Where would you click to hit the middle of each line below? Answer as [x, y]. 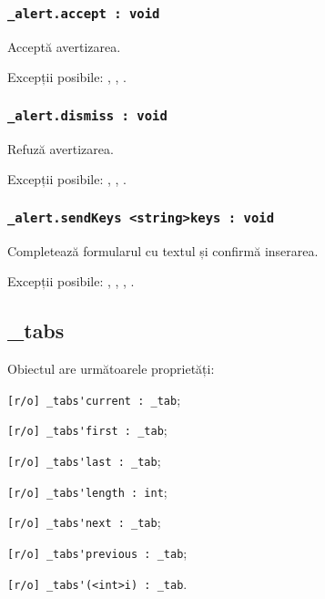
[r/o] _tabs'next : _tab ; [84, 522]
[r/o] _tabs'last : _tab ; [84, 461]
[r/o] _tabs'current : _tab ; [94, 399]
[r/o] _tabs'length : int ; [87, 491]
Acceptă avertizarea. [64, 46]
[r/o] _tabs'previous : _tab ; [97, 552]
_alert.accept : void [84, 13]
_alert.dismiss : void [87, 115]
